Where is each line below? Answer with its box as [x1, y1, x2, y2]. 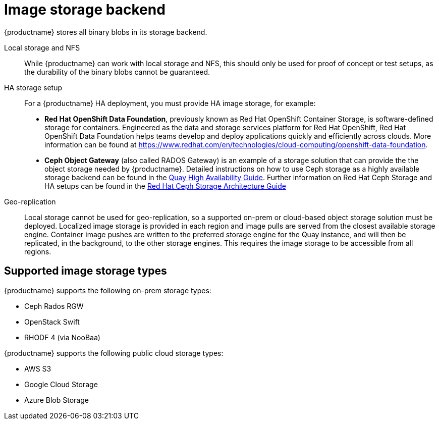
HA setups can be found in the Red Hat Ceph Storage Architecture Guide [44, 181, 286, 190]
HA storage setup [4, 83, 63, 92]
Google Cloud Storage [24, 380, 98, 389]
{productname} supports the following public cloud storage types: [4, 348, 224, 357]
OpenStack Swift [24, 317, 80, 326]
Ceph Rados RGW [24, 301, 84, 310]
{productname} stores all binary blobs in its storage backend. [4, 27, 207, 36]
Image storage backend [4, 1, 166, 18]
